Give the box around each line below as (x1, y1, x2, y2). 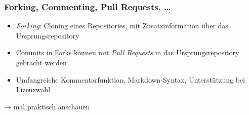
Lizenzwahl (16, 84, 51, 95)
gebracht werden (16, 57, 67, 67)
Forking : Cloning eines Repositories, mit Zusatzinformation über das (16, 20, 228, 31)
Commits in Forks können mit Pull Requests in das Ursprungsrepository (16, 47, 239, 58)
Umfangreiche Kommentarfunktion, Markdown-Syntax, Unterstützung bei (16, 74, 245, 85)
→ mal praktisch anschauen (4, 101, 90, 111)
